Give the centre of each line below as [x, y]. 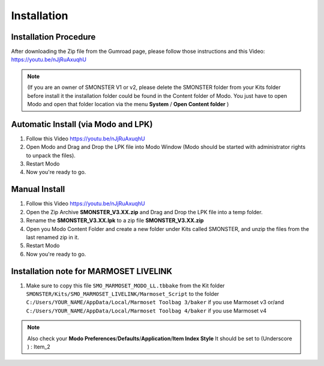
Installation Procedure [53, 37]
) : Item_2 [39, 346]
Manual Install [38, 189]
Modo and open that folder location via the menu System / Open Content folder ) [128, 104]
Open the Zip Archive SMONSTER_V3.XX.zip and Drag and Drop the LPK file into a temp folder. [145, 212]
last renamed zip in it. [52, 237]
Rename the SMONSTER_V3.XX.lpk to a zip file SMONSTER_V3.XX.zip [115, 220]
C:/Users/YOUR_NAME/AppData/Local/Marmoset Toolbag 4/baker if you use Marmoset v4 [146, 310]
